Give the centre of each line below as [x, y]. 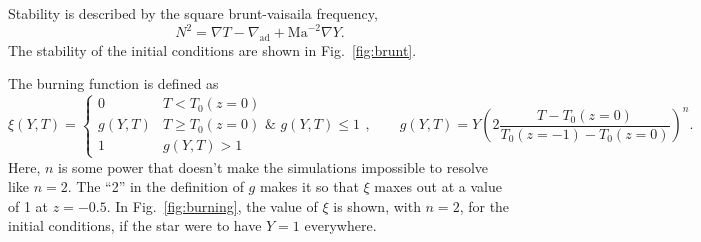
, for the [484, 205]
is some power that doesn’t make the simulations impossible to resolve [273, 166]
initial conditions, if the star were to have [135, 225]
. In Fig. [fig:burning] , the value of [212, 205]
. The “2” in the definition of [155, 186]
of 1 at [28, 205]
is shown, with [377, 205]
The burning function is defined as [113, 83]
